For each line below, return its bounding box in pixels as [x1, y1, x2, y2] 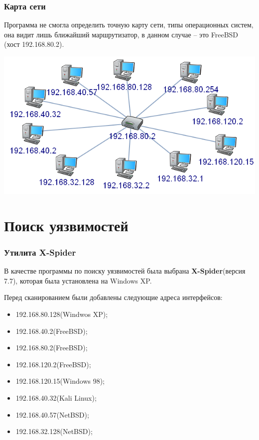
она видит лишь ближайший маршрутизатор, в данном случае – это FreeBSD [4, 29, 239, 39]
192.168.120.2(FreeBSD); [15, 359, 91, 369]
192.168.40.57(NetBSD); [15, 409, 89, 420]
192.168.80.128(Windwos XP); [15, 309, 108, 319]
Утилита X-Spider [4, 246, 76, 258]
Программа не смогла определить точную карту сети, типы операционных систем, [4, 19, 254, 30]
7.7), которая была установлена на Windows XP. [4, 275, 152, 286]
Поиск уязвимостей [4, 215, 129, 235]
